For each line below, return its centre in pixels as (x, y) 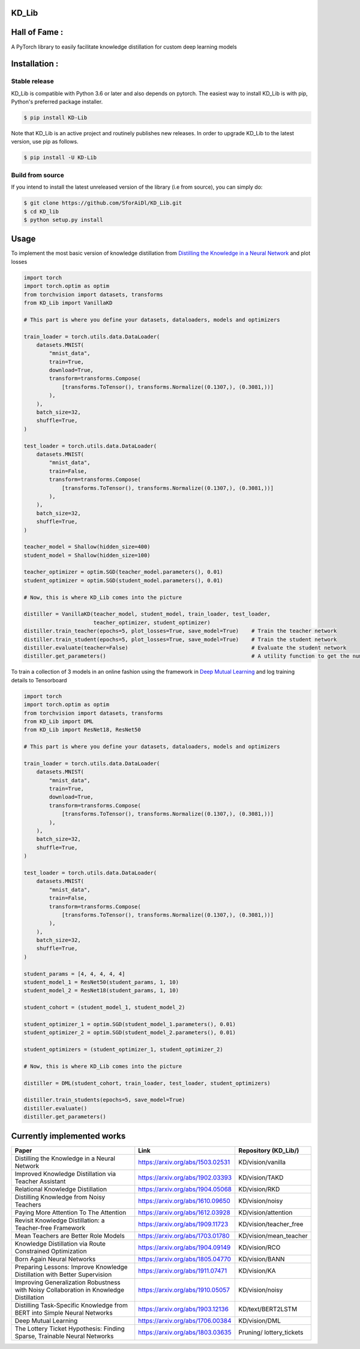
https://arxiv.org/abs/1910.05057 (184, 1289)
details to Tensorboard (39, 680)
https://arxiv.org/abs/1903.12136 (184, 1309)
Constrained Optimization (51, 1251)
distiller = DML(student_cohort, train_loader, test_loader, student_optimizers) (147, 1083)
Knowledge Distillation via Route (60, 1243)
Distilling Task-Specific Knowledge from (71, 1305)
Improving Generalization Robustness (68, 1282)
